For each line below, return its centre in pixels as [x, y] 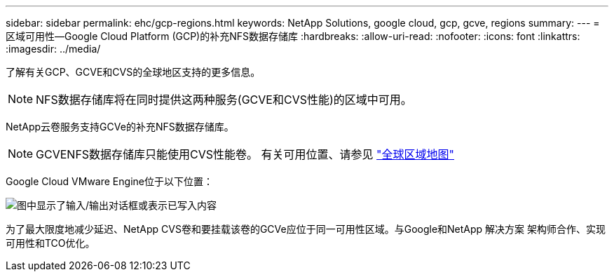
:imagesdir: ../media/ [53, 49]
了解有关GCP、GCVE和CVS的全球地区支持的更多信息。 [133, 72]
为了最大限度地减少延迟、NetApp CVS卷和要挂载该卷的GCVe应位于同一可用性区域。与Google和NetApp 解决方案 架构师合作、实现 [306, 229]
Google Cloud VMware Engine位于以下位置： [109, 181]
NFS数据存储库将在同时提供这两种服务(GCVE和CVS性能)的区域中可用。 [224, 100]
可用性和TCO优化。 [50, 243]
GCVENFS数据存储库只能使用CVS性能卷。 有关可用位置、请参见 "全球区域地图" [245, 154]
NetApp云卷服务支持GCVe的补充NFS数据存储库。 [120, 127]
